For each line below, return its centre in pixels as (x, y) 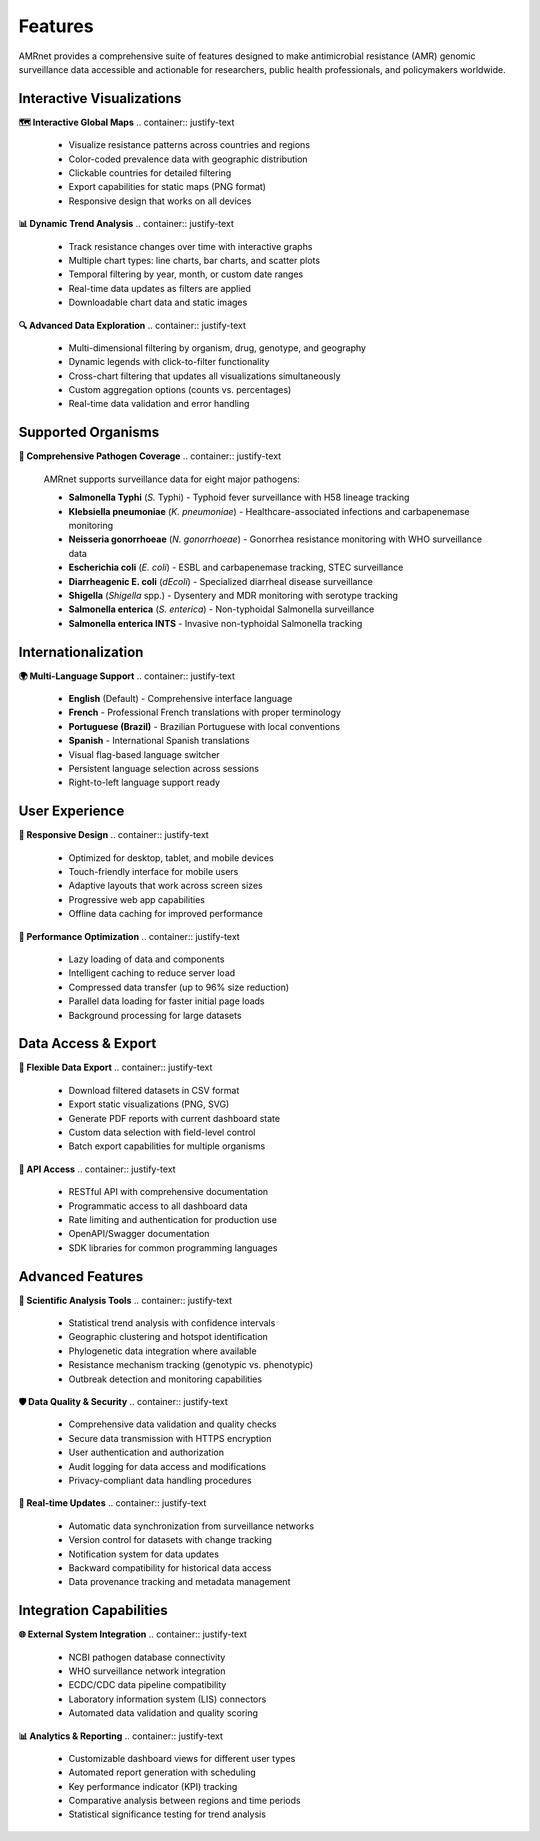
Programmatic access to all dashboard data (158, 1206)
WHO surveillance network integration (147, 1671)
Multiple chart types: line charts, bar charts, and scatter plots (194, 260)
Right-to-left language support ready (144, 782)
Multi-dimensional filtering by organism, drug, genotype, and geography (217, 347)
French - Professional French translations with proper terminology (205, 712)
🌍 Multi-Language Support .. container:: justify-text (126, 676)
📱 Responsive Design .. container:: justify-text (113, 835)
